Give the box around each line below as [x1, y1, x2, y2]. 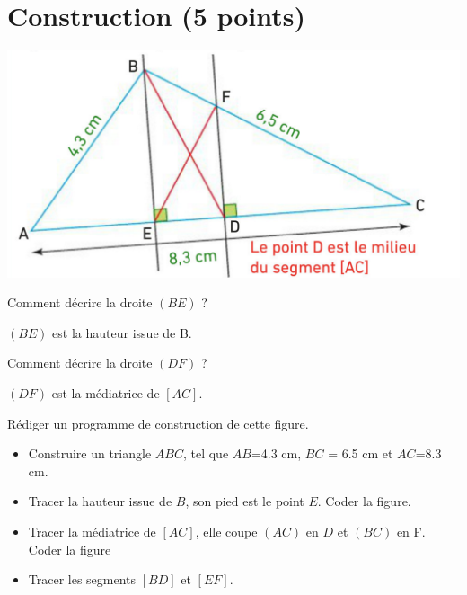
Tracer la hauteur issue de [28, 492, 172, 511]
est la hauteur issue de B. [52, 323, 192, 342]
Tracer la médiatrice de [28, 521, 156, 540]
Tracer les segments [28, 570, 137, 589]
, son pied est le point [185, 492, 304, 511]
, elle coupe [195, 521, 258, 540]
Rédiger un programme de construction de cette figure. [7, 413, 309, 432]
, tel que [182, 444, 229, 463]
